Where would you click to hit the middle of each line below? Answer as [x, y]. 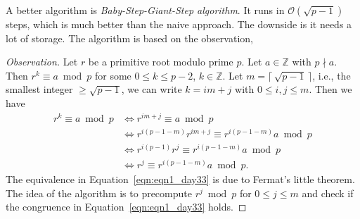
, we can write [152, 89]
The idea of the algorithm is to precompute [99, 193]
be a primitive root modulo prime [161, 62]
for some [113, 75]
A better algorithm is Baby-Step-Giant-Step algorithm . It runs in [145, 10]
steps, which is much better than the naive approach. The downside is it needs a [179, 24]
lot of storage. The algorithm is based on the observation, [129, 38]
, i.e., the [332, 75]
